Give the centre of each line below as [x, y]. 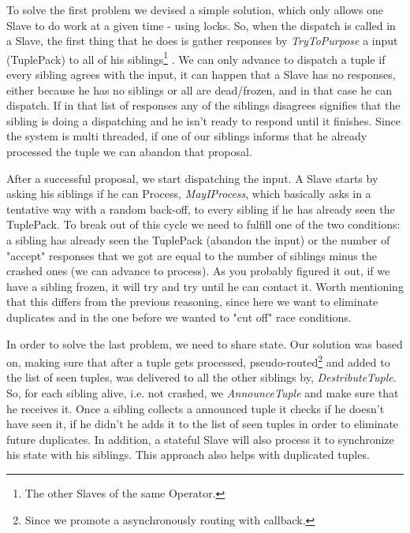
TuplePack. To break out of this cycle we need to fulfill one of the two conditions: [203, 224]
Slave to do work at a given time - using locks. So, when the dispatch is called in [201, 25]
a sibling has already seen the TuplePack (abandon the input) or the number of [198, 239]
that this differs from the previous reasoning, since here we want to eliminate [192, 302]
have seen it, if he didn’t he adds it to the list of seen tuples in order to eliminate [203, 424]
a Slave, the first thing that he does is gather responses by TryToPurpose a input [202, 41]
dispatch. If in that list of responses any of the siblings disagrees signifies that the [203, 105]
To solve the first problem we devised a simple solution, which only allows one [195, 9]
